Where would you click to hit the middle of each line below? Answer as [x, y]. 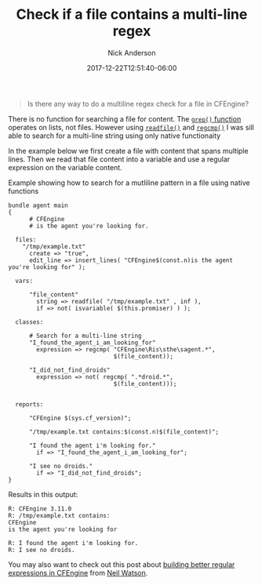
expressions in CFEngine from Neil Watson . [78, 572]
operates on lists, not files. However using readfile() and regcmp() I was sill [131, 127]
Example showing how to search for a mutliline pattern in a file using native [129, 183]
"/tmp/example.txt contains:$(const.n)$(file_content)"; [124, 432]
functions [24, 191]
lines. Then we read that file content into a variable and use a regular [119, 159]
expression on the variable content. [65, 167]
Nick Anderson [132, 53]
